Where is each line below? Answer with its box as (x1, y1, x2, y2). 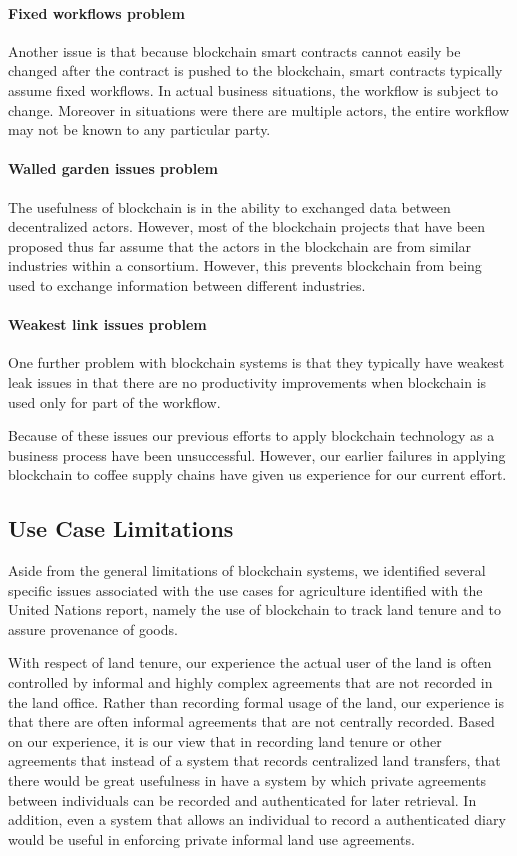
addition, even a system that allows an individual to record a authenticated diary (8, 809, 506, 830)
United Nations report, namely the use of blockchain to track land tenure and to (8, 599, 502, 620)
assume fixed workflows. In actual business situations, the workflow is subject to (8, 79, 499, 100)
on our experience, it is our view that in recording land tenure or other (8, 730, 442, 751)
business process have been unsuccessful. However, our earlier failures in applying (8, 444, 506, 465)
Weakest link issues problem (8, 314, 207, 335)
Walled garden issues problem (8, 158, 218, 179)
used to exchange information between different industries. (8, 274, 366, 295)
